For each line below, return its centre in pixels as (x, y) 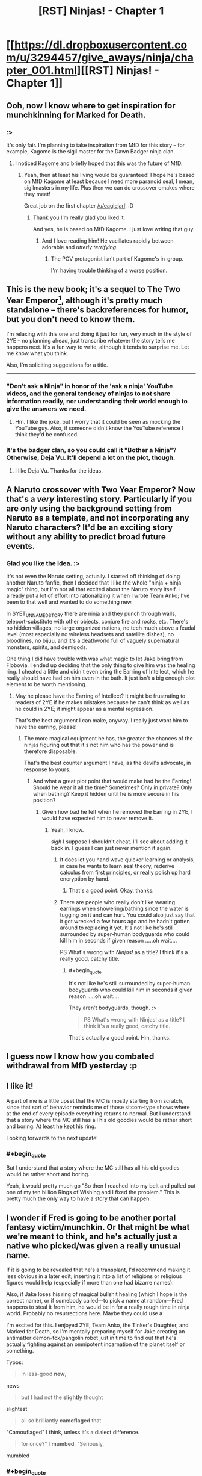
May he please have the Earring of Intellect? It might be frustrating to (100, 696)
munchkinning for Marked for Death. (76, 115)
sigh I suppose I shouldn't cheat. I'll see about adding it (119, 842)
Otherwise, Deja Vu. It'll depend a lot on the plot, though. (91, 457)
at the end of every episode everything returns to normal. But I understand (99, 1113)
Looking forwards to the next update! (52, 1138)
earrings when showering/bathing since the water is (124, 908)
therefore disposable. (50, 751)
